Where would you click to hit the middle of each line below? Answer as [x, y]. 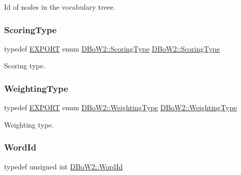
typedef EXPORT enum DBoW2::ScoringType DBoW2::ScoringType [112, 48]
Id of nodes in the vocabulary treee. [60, 7]
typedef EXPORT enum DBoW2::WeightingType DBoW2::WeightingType [120, 107]
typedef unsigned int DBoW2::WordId [63, 166]
